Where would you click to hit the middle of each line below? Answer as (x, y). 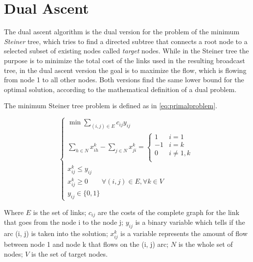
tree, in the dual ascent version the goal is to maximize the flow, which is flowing (125, 70)
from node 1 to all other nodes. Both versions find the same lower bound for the (124, 80)
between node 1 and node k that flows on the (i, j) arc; (86, 244)
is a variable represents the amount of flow (184, 233)
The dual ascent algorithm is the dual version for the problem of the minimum (122, 32)
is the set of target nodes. (69, 253)
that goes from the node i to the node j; (64, 222)
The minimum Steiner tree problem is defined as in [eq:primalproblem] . (111, 106)
